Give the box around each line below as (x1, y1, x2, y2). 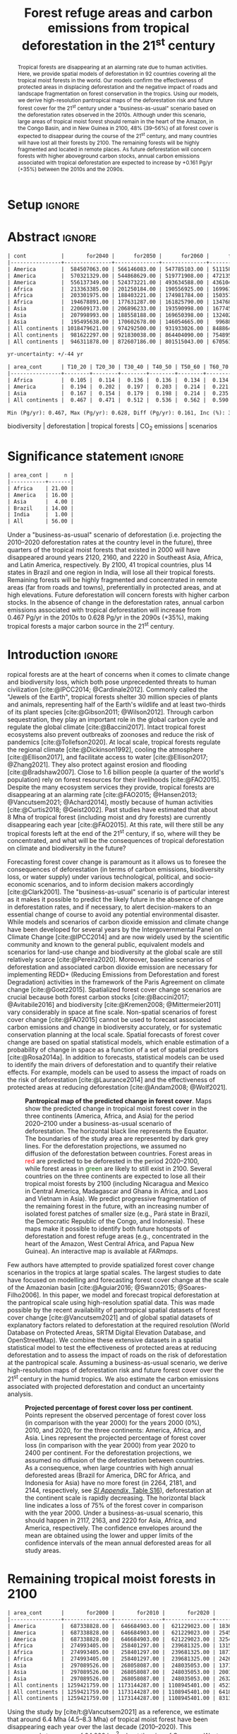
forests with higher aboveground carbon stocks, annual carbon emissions (17, 152, 200, 160)
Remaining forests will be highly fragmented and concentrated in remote (7, 576, 217, 584)
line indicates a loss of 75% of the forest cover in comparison (25, 1501, 203, 1510)
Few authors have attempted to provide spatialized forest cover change (7, 1261, 215, 1269)
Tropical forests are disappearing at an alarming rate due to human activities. (17, 64, 208, 71)
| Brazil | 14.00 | (7, 504, 74, 512)
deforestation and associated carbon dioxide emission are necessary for (7, 963, 218, 972)
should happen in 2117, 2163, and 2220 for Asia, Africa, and (25, 1516, 197, 1525)
